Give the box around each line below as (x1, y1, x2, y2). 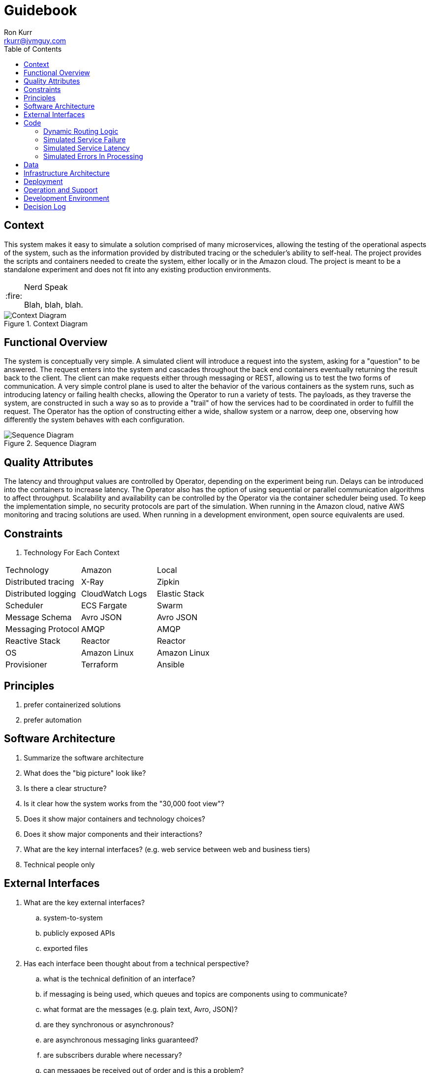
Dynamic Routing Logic (43, 126, 119, 135)
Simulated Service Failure (43, 135, 126, 144)
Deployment (24, 177, 63, 186)
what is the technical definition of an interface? (43, 974, 195, 983)
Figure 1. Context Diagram (4, 319, 88, 328)
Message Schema (5, 612, 72, 623)
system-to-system (43, 913, 103, 922)
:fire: (5, 290, 23, 301)
